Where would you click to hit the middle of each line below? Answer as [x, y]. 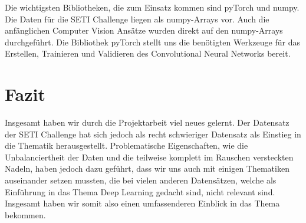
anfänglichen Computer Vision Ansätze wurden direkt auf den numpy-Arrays [144, 30]
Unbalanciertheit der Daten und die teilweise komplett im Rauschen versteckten [149, 157]
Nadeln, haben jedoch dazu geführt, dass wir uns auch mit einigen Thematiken [147, 168]
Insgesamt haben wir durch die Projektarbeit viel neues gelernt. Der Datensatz [147, 122]
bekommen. [25, 214]
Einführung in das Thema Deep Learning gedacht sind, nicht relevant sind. [140, 191]
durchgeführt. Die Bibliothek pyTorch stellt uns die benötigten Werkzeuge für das [152, 42]
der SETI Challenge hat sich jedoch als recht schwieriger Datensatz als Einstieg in [153, 134]
